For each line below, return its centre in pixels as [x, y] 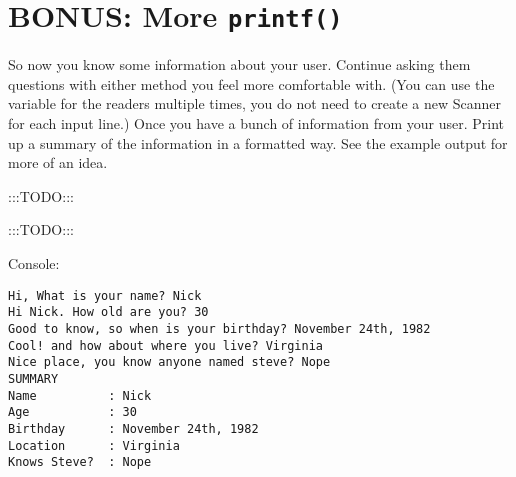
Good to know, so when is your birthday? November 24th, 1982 [219, 328]
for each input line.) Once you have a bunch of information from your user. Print [256, 123]
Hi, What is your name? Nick [105, 295]
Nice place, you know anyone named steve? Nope [169, 362]
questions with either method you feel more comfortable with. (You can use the [251, 83]
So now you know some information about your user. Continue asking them [239, 64]
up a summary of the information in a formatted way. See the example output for [258, 142]
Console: [34, 263]
